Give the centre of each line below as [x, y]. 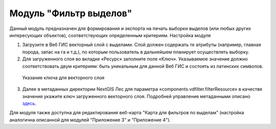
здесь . [29, 104]
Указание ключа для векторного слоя [63, 77]
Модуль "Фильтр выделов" [71, 13]
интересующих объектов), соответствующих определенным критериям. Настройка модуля [110, 35]
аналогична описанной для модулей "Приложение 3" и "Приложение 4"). [90, 120]
